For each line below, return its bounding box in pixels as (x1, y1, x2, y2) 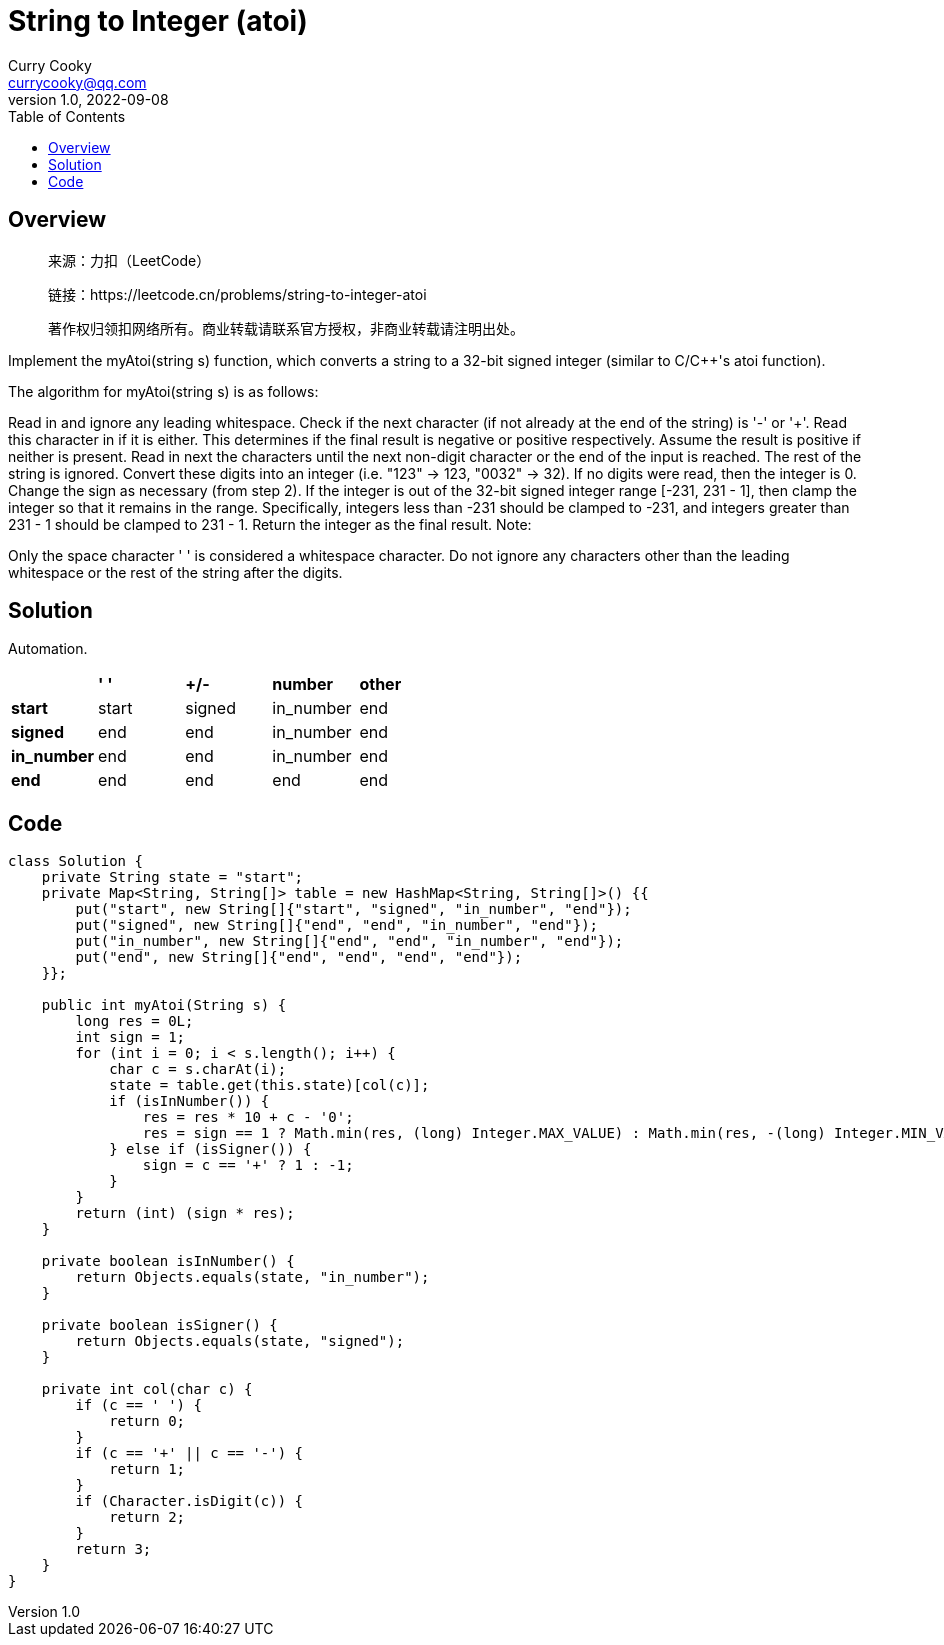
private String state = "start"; (41, 869, 304, 886)
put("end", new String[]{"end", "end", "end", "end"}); (75, 949, 523, 966)
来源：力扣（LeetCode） (48, 251, 211, 269)
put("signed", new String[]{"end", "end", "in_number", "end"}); (75, 917, 599, 934)
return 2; (109, 1509, 186, 1526)
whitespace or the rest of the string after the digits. (8, 563, 343, 581)
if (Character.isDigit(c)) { (75, 1493, 304, 1510)
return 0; (109, 1413, 186, 1430)
